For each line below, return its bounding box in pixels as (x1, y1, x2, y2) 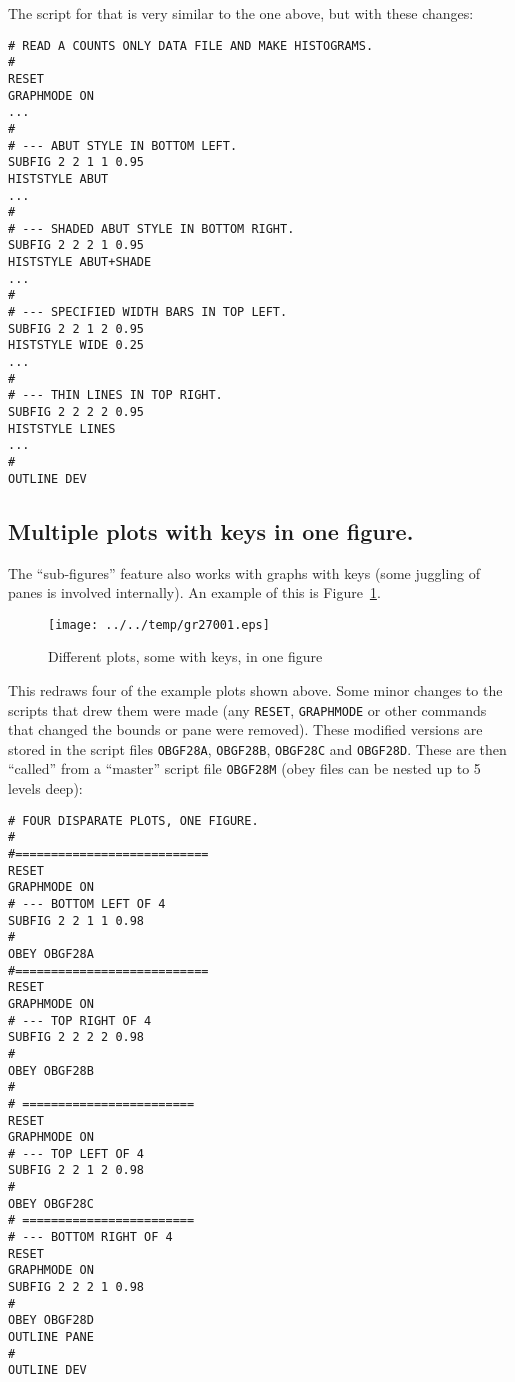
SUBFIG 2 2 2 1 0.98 (8, 1280, 145, 1295)
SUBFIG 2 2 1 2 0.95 (8, 321, 145, 336)
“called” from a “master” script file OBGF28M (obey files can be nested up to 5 (8, 758, 481, 779)
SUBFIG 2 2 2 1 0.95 (8, 238, 145, 253)
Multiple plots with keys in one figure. (8, 515, 414, 546)
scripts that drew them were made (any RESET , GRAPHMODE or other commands (8, 699, 487, 720)
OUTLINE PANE (8, 1330, 94, 1345)
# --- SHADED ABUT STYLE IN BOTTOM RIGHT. (8, 221, 295, 236)
